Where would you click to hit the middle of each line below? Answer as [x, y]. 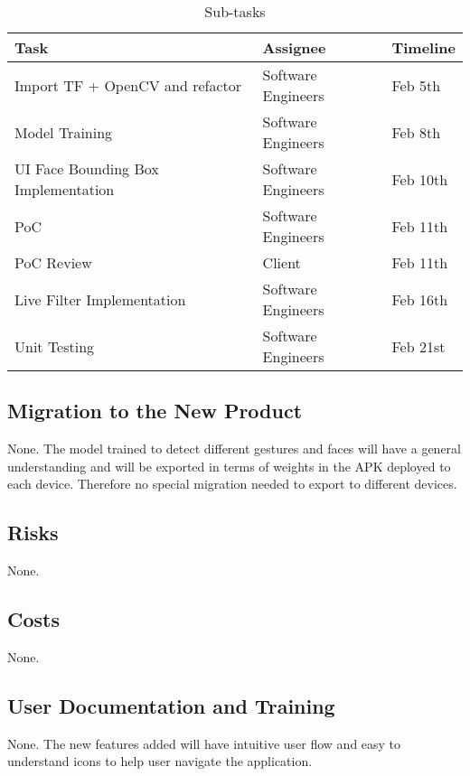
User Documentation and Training [171, 705]
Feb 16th [420, 299]
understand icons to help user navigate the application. [160, 761]
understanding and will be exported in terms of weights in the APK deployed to [229, 466]
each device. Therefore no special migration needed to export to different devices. [232, 484]
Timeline [423, 47]
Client [282, 262]
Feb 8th [416, 132]
